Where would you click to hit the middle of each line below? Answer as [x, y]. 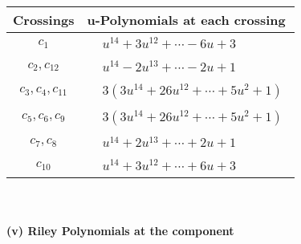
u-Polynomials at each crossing [186, 20]
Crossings [44, 20]
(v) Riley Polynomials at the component [120, 230]
